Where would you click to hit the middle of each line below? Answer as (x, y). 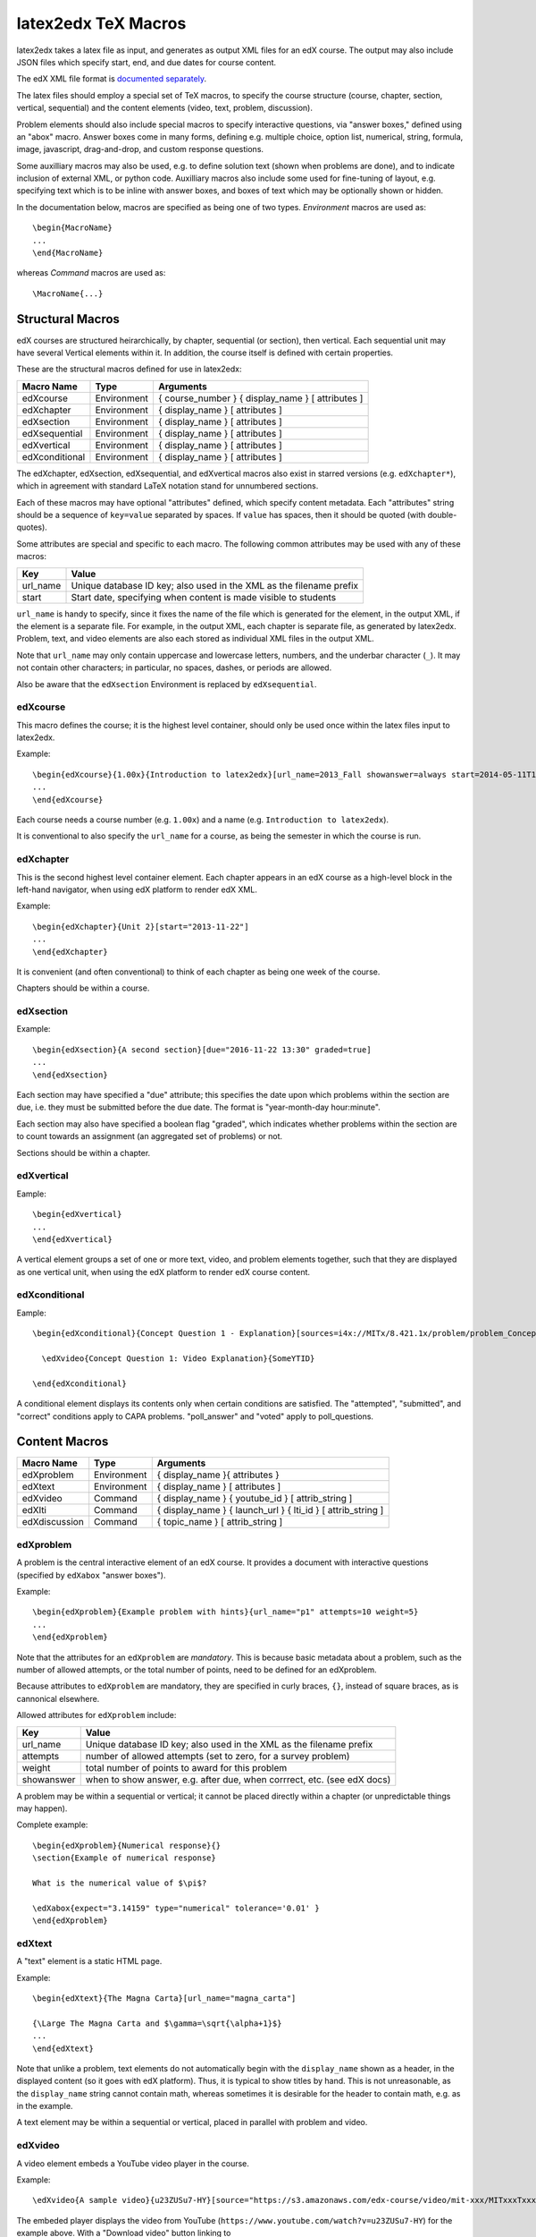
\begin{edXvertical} (77, 1214)
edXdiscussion (53, 1522)
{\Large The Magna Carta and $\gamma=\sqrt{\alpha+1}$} (157, 2023)
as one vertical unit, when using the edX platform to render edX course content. (163, 1272)
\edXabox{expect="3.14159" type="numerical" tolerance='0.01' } (176, 1908)
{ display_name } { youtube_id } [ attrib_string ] (255, 1499)
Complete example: (52, 1824)
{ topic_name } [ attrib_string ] (220, 1522)
